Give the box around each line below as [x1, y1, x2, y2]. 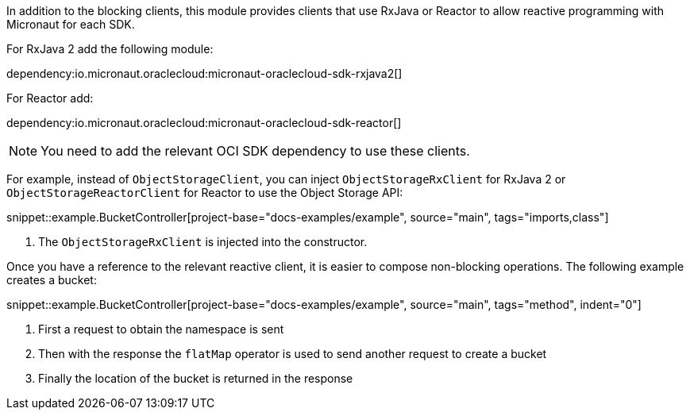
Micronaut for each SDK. [6, 17, 135, 31]
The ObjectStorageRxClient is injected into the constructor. [38, 235, 368, 248]
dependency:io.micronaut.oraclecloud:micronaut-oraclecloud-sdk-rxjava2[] [6, 67, 403, 80]
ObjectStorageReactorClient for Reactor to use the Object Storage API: [6, 186, 403, 199]
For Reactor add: [6, 91, 94, 105]
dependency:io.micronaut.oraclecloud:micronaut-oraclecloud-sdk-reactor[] [6, 116, 402, 129]
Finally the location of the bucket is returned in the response [38, 372, 353, 385]
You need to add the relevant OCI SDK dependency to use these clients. [40, 143, 470, 159]
